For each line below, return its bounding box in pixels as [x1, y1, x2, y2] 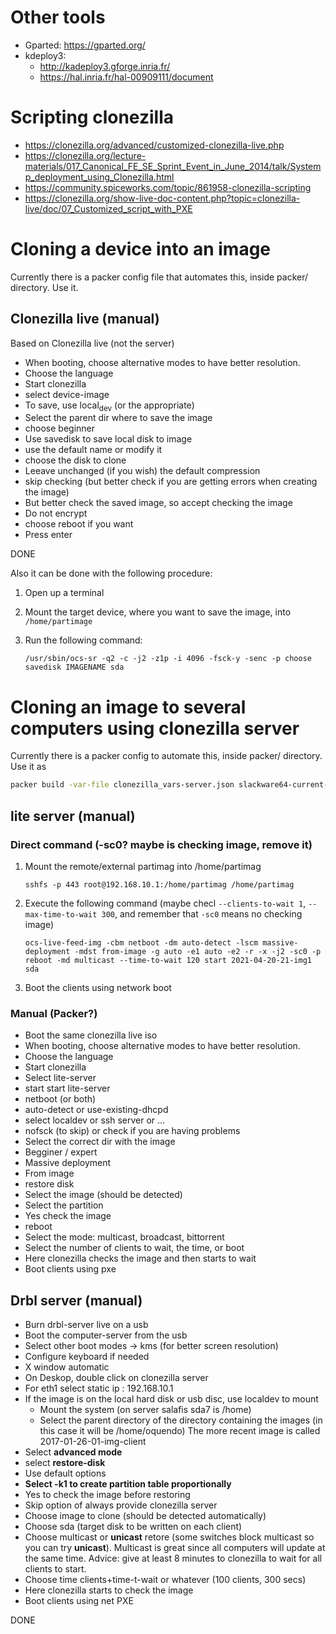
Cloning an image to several [10, 696, 247, 718]
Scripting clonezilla [10, 106, 175, 129]
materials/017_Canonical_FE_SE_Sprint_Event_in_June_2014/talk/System [24, 160, 322, 172]
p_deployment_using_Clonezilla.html [24, 171, 175, 183]
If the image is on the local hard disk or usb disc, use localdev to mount [24, 1393, 319, 1405]
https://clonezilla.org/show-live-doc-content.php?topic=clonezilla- [24, 192, 301, 204]
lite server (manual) [10, 807, 136, 825]
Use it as [10, 761, 47, 773]
